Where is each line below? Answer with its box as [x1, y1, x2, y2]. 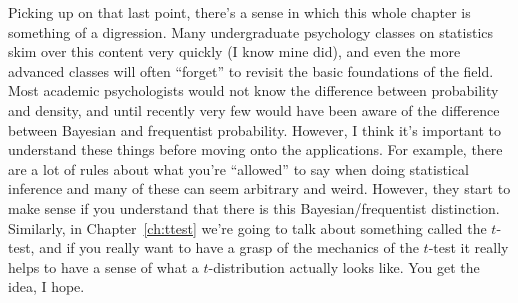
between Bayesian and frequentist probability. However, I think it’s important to [8, 119, 501, 140]
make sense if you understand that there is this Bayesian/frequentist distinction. [8, 197, 500, 218]
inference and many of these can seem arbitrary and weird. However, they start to [8, 178, 511, 199]
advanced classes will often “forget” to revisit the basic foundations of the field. [8, 60, 494, 81]
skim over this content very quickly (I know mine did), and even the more [8, 41, 461, 62]
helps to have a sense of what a [8, 256, 199, 277]
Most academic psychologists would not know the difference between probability [8, 80, 499, 101]
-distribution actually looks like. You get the [208, 256, 480, 277]
